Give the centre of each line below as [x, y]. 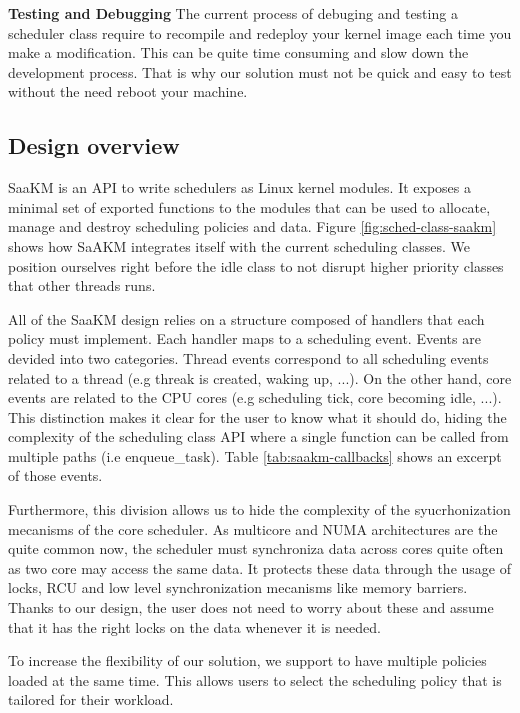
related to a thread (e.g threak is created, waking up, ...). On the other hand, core [260, 377]
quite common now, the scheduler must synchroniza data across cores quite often [256, 548]
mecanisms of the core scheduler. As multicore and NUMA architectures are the [253, 528]
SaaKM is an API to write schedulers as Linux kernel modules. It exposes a [240, 187]
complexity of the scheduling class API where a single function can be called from [258, 436]
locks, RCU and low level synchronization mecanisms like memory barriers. [238, 587]
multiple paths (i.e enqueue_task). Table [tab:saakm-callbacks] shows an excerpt [255, 455]
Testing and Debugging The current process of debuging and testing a [233, 13]
